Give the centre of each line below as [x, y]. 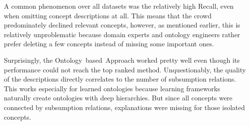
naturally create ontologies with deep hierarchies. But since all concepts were [118, 98]
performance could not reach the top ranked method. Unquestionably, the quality [125, 69]
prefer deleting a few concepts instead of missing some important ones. [109, 44]
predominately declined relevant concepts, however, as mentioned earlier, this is [122, 25]
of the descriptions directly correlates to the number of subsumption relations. [120, 79]
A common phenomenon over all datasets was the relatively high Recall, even [119, 6]
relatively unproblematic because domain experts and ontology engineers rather [122, 34]
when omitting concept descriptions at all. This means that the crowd [108, 15]
